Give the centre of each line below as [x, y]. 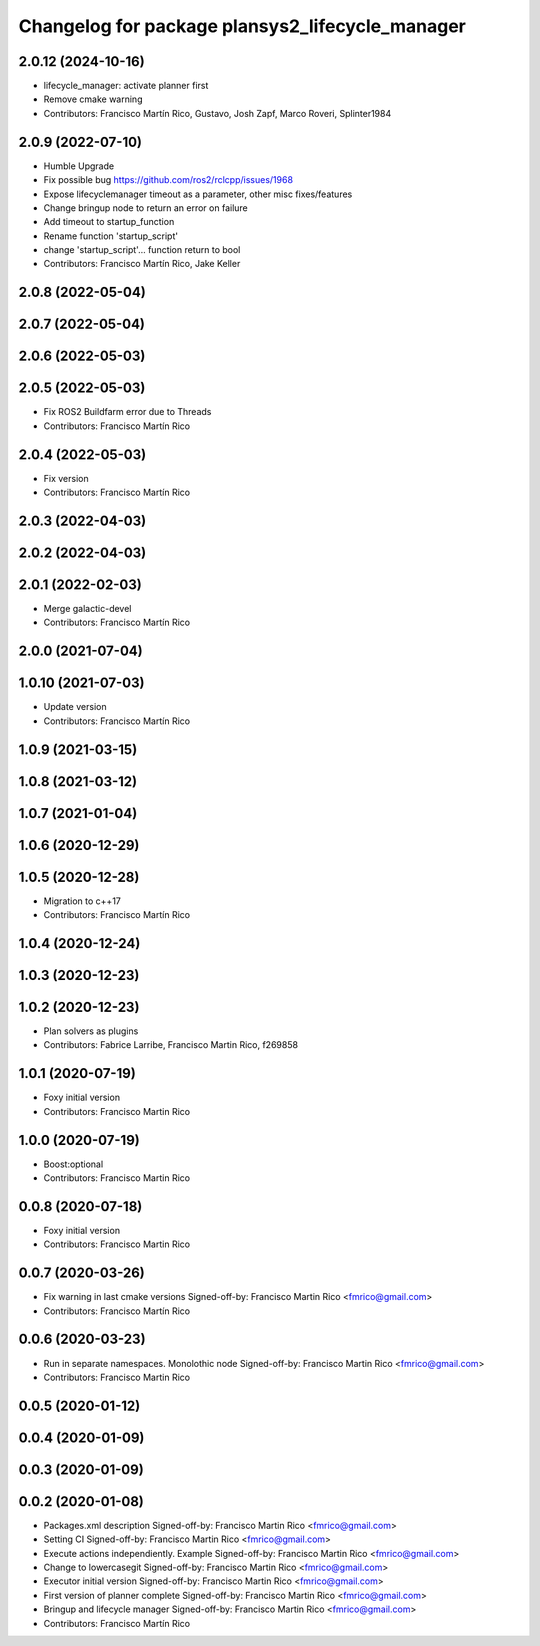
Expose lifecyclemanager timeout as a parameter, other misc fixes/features [198, 194]
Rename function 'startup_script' [111, 236]
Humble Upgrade [79, 166]
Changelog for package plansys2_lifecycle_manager [242, 26]
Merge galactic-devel [87, 609]
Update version [75, 707]
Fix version [66, 478]
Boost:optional [73, 1164]
